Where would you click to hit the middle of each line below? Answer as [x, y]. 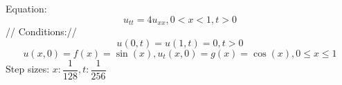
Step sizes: [28, 69]
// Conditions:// [41, 31]
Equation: [26, 8]
